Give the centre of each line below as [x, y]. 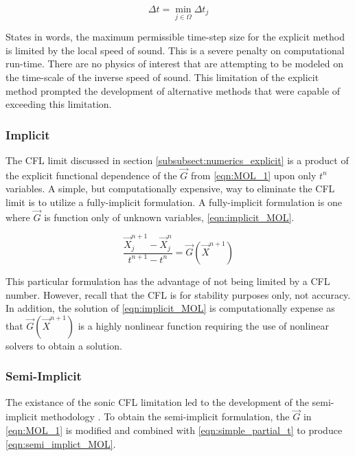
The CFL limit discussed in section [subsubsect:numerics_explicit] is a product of [177, 160]
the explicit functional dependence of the [91, 175]
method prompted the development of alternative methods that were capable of [173, 90]
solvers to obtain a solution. [64, 345]
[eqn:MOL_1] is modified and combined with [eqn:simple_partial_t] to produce [174, 430]
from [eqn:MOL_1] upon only [254, 175]
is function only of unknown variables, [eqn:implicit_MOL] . [169, 217]
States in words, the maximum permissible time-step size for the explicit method [175, 37]
